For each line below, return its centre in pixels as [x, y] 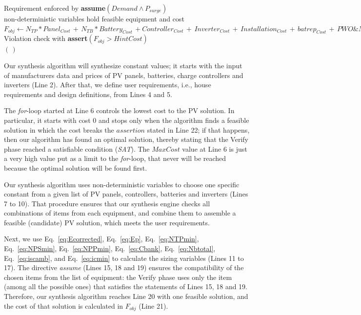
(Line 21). [153, 305]
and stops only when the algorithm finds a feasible [174, 120]
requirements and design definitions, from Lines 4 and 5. [88, 94]
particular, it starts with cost [47, 120]
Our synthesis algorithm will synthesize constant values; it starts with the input [123, 65]
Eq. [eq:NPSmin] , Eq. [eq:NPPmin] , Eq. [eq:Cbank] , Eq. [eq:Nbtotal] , [110, 248]
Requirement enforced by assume [55, 8]
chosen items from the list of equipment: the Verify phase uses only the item [118, 277]
